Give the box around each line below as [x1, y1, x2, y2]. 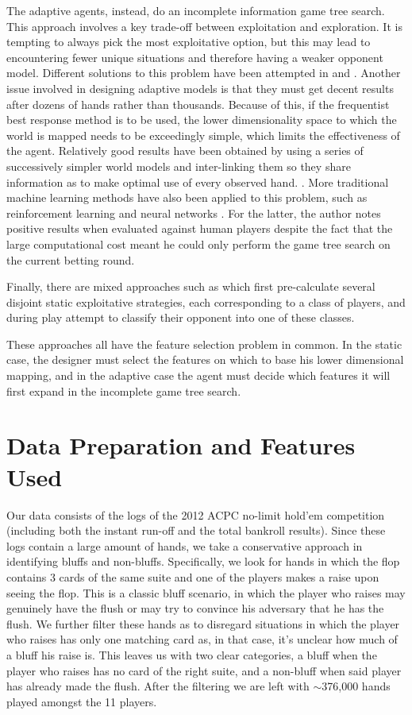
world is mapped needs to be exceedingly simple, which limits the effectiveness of [6, 126, 400, 143]
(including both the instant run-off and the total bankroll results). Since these [6, 522, 386, 539]
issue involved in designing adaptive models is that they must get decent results [6, 79, 394, 96]
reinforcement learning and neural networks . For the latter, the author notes [6, 204, 381, 221]
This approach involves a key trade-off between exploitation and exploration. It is [6, 17, 402, 34]
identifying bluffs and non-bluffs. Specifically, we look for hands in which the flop [6, 553, 400, 570]
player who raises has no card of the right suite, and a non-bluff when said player [6, 662, 402, 678]
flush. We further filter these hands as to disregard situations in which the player [6, 615, 400, 632]
